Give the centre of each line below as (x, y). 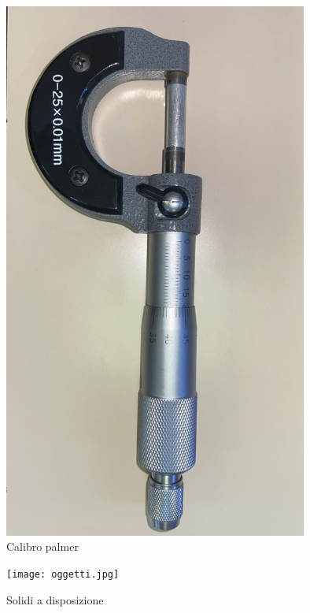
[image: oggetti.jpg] (63, 575)
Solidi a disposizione (55, 599)
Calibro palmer (42, 546)
